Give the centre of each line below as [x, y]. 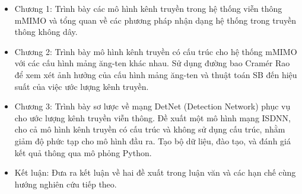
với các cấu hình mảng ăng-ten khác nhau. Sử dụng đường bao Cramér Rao [152, 63]
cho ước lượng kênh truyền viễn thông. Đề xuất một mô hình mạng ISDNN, [152, 117]
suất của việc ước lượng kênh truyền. [82, 86]
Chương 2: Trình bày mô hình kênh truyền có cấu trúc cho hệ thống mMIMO [156, 51]
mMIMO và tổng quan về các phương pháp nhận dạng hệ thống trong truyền [155, 20]
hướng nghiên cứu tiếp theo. [66, 184]
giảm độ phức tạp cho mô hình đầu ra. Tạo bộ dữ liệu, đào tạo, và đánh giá [152, 140]
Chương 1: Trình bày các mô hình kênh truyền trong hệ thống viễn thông [148, 8]
